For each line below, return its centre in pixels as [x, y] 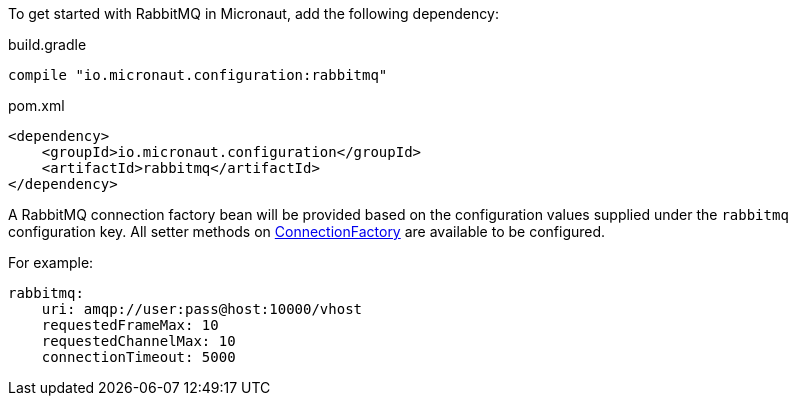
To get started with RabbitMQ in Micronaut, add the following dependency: [253, 13]
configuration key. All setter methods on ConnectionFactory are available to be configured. [307, 231]
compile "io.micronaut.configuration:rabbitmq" [198, 75]
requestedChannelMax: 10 [138, 341]
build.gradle [47, 44]
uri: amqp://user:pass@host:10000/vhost [202, 309]
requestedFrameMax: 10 [130, 325]
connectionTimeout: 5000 [138, 357]
